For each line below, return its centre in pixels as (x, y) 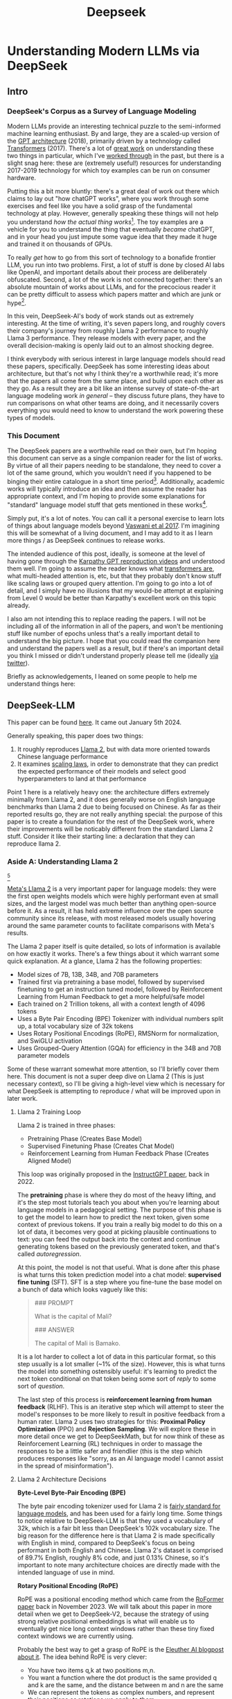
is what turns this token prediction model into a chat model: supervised (119, 1274)
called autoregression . (49, 1254)
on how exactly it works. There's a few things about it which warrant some (113, 953)
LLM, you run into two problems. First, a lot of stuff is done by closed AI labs (116, 265)
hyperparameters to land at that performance (82, 778)
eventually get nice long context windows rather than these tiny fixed (116, 1628)
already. (19, 605)
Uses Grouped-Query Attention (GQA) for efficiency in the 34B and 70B (119, 1048)
